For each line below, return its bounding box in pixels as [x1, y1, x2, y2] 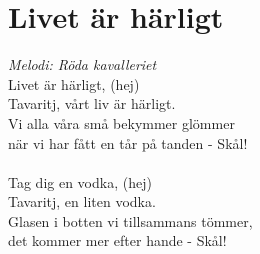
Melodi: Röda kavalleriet [8, 54, 157, 75]
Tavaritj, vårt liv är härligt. [8, 93, 176, 114]
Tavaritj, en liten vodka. [8, 191, 156, 212]
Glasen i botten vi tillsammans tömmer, [8, 210, 253, 231]
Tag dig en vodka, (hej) [8, 171, 152, 192]
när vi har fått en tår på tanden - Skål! [8, 132, 248, 153]
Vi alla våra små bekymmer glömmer [8, 112, 235, 133]
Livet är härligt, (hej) [8, 73, 140, 94]
